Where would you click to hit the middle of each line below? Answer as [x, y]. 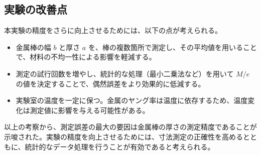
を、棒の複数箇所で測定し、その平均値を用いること [172, 47]
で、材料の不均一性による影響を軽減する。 [86, 57]
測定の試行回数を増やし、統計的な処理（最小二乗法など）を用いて [125, 73]
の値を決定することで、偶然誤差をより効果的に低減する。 [110, 83]
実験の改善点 [36, 9]
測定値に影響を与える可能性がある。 [90, 110]
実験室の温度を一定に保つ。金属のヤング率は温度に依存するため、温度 [132, 100]
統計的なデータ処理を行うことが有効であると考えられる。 [120, 146]
